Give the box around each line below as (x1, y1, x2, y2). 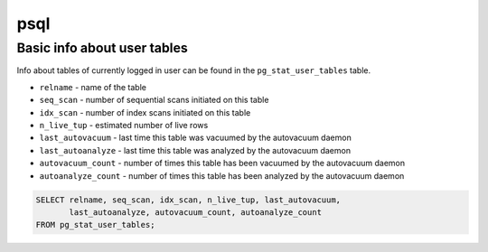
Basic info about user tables (16, 40, 189, 56)
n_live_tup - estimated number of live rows (39, 119, 209, 130)
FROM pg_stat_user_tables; (35, 219, 155, 230)
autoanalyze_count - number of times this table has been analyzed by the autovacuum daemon (39, 170, 405, 181)
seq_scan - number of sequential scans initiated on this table (39, 95, 269, 106)
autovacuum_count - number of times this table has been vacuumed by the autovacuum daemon (39, 158, 406, 169)
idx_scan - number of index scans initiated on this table (39, 107, 251, 117)
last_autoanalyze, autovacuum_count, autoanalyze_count (69, 207, 323, 217)
